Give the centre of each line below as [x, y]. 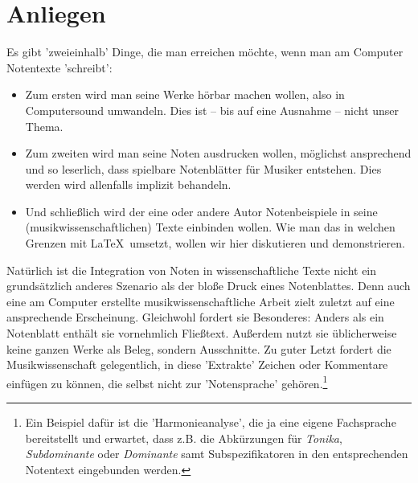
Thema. [44, 126]
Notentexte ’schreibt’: [59, 67]
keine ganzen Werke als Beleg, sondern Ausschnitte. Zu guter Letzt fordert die [199, 348]
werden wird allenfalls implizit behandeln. [128, 184]
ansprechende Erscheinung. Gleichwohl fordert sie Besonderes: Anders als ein [195, 317]
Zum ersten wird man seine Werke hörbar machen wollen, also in [185, 94]
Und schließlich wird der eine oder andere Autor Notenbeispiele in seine [201, 211]
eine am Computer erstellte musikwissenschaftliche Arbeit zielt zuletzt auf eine [201, 301]
